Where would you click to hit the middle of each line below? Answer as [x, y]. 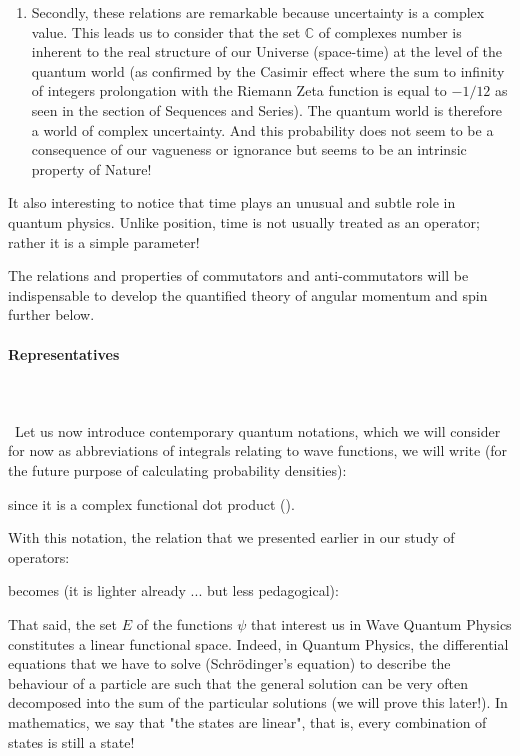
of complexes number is [390, 31]
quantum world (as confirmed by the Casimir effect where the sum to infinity [268, 70]
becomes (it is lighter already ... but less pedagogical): [173, 590]
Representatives [64, 353]
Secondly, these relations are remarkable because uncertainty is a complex [258, 12]
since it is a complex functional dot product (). [151, 503]
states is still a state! [71, 741]
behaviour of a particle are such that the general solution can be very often [238, 682]
